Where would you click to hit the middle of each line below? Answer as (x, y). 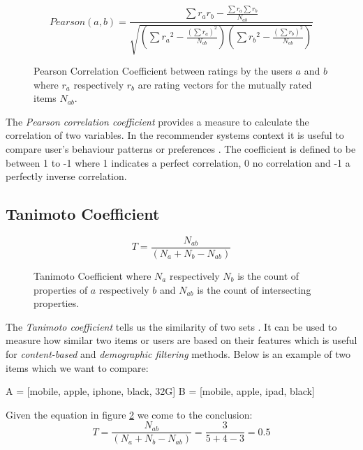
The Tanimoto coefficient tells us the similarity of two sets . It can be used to (171, 326)
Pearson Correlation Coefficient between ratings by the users (163, 70)
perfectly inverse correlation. (66, 176)
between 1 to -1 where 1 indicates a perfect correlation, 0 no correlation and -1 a (178, 162)
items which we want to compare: (77, 367)
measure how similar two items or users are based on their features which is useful (181, 340)
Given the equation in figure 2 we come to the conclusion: (129, 414)
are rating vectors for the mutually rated (225, 84)
